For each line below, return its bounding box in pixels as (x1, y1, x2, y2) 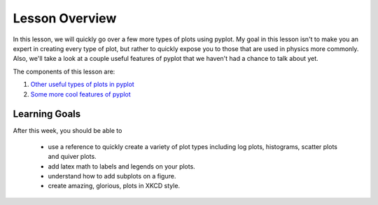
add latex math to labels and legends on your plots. (48, 162, 195, 171)
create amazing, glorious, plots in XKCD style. (48, 182, 181, 190)
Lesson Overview (13, 10, 117, 26)
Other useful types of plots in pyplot (30, 80, 134, 89)
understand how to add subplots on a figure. (48, 171, 176, 180)
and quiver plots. (48, 153, 97, 161)
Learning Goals (13, 108, 81, 120)
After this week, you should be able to (13, 127, 122, 135)
